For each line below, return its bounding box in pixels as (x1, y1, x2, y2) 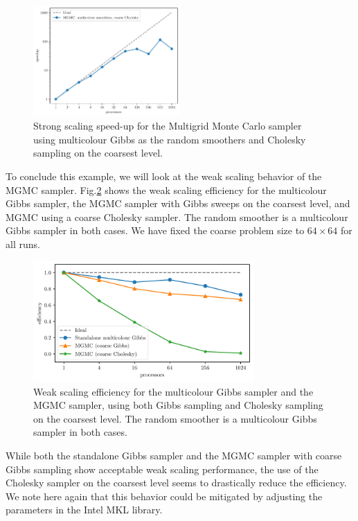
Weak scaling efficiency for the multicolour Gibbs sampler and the (33, 384, 314, 398)
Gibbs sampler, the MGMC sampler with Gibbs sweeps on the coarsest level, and (6, 196, 350, 211)
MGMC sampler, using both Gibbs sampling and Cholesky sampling (33, 398, 323, 412)
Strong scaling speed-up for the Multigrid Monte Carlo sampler (33, 118, 302, 133)
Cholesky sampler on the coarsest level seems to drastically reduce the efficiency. (6, 475, 347, 490)
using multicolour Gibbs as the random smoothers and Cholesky (33, 132, 306, 146)
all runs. (6, 236, 40, 251)
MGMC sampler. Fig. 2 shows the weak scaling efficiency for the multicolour (6, 182, 327, 197)
